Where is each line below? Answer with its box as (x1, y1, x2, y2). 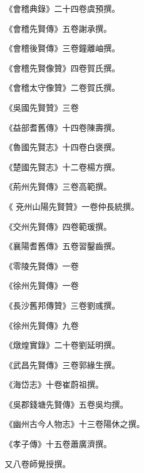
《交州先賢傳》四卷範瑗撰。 (5, 220, 112, 232)
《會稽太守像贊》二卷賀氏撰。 (5, 81, 120, 94)
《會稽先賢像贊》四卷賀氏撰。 (5, 61, 120, 74)
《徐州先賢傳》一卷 (5, 279, 79, 292)
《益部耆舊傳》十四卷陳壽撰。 (5, 121, 120, 133)
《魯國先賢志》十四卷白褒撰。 (5, 141, 120, 153)
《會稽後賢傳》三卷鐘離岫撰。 (5, 42, 120, 54)
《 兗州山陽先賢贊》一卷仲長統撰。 (5, 200, 139, 212)
